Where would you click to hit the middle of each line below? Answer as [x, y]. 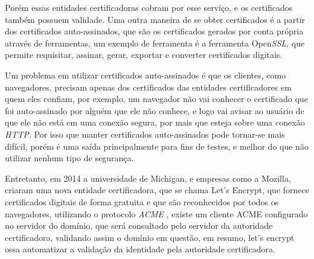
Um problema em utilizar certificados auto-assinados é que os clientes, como [146, 75]
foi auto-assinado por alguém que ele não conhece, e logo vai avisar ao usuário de [155, 110]
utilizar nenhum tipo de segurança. [69, 158]
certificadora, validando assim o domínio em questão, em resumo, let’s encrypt [150, 237]
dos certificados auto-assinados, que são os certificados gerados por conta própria [154, 31]
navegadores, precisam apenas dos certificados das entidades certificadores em [148, 87]
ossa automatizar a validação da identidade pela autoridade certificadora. [140, 249]
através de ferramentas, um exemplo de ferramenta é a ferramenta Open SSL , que [155, 43]
